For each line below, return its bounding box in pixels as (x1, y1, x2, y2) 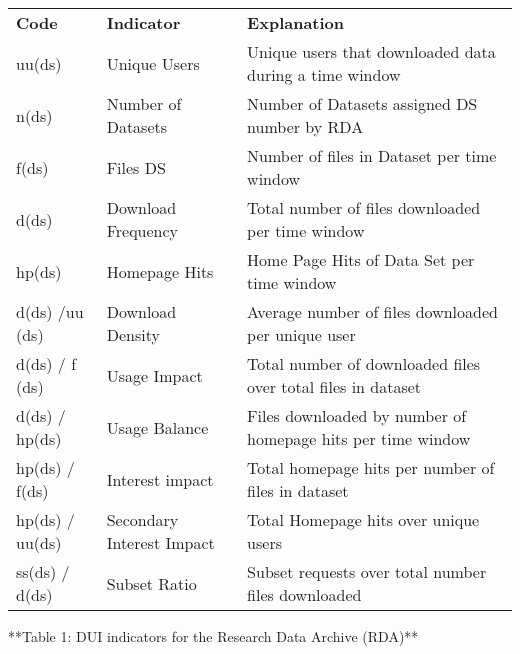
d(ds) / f (16, 352, 77, 375)
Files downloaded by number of (247, 404, 467, 427)
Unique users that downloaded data (247, 40, 496, 63)
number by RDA (247, 115, 364, 138)
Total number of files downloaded (247, 196, 481, 219)
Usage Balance (106, 415, 209, 439)
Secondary (106, 508, 179, 531)
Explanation (247, 11, 345, 34)
